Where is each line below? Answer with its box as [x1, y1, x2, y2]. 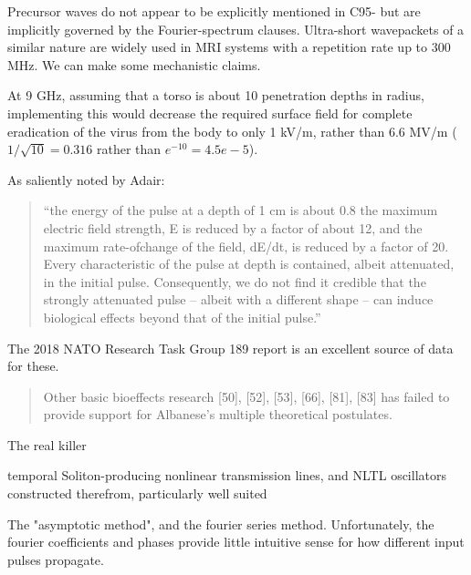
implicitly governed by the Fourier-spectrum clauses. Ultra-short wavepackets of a [7, 19, 465, 38]
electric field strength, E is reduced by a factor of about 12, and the [43, 218, 423, 237]
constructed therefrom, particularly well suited [7, 484, 267, 503]
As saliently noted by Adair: [7, 169, 165, 189]
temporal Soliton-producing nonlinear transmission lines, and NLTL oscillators [7, 466, 446, 485]
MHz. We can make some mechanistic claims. [7, 55, 261, 74]
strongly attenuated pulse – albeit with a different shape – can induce [43, 290, 434, 309]
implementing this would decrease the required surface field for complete [7, 103, 413, 122]
